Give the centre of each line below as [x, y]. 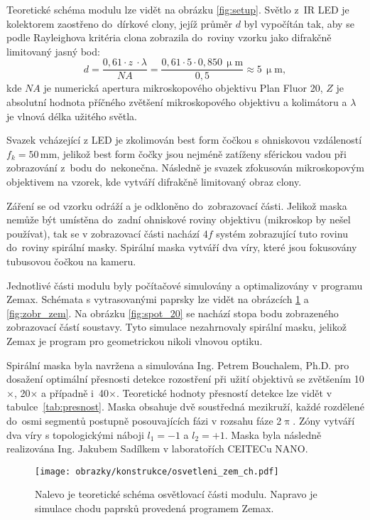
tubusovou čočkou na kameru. [71, 261]
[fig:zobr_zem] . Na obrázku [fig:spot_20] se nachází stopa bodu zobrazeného [173, 313]
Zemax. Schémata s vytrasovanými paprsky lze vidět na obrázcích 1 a [158, 299]
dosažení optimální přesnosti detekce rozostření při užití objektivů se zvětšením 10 [185, 379]
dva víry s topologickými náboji [75, 434]
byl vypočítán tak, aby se [299, 23]
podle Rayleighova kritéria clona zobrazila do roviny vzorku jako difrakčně [169, 37]
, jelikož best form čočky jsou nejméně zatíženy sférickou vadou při [202, 153]
